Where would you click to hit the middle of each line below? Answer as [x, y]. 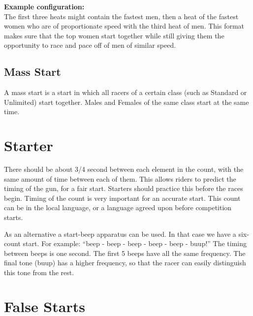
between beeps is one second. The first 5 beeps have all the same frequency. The [125, 253]
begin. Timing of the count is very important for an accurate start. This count [122, 198]
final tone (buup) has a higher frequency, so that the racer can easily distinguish [125, 263]
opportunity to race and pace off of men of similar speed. [90, 45]
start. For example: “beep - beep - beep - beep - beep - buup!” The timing [135, 243]
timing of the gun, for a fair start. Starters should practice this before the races [124, 188]
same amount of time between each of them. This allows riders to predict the [120, 178]
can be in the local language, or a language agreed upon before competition [118, 207]
